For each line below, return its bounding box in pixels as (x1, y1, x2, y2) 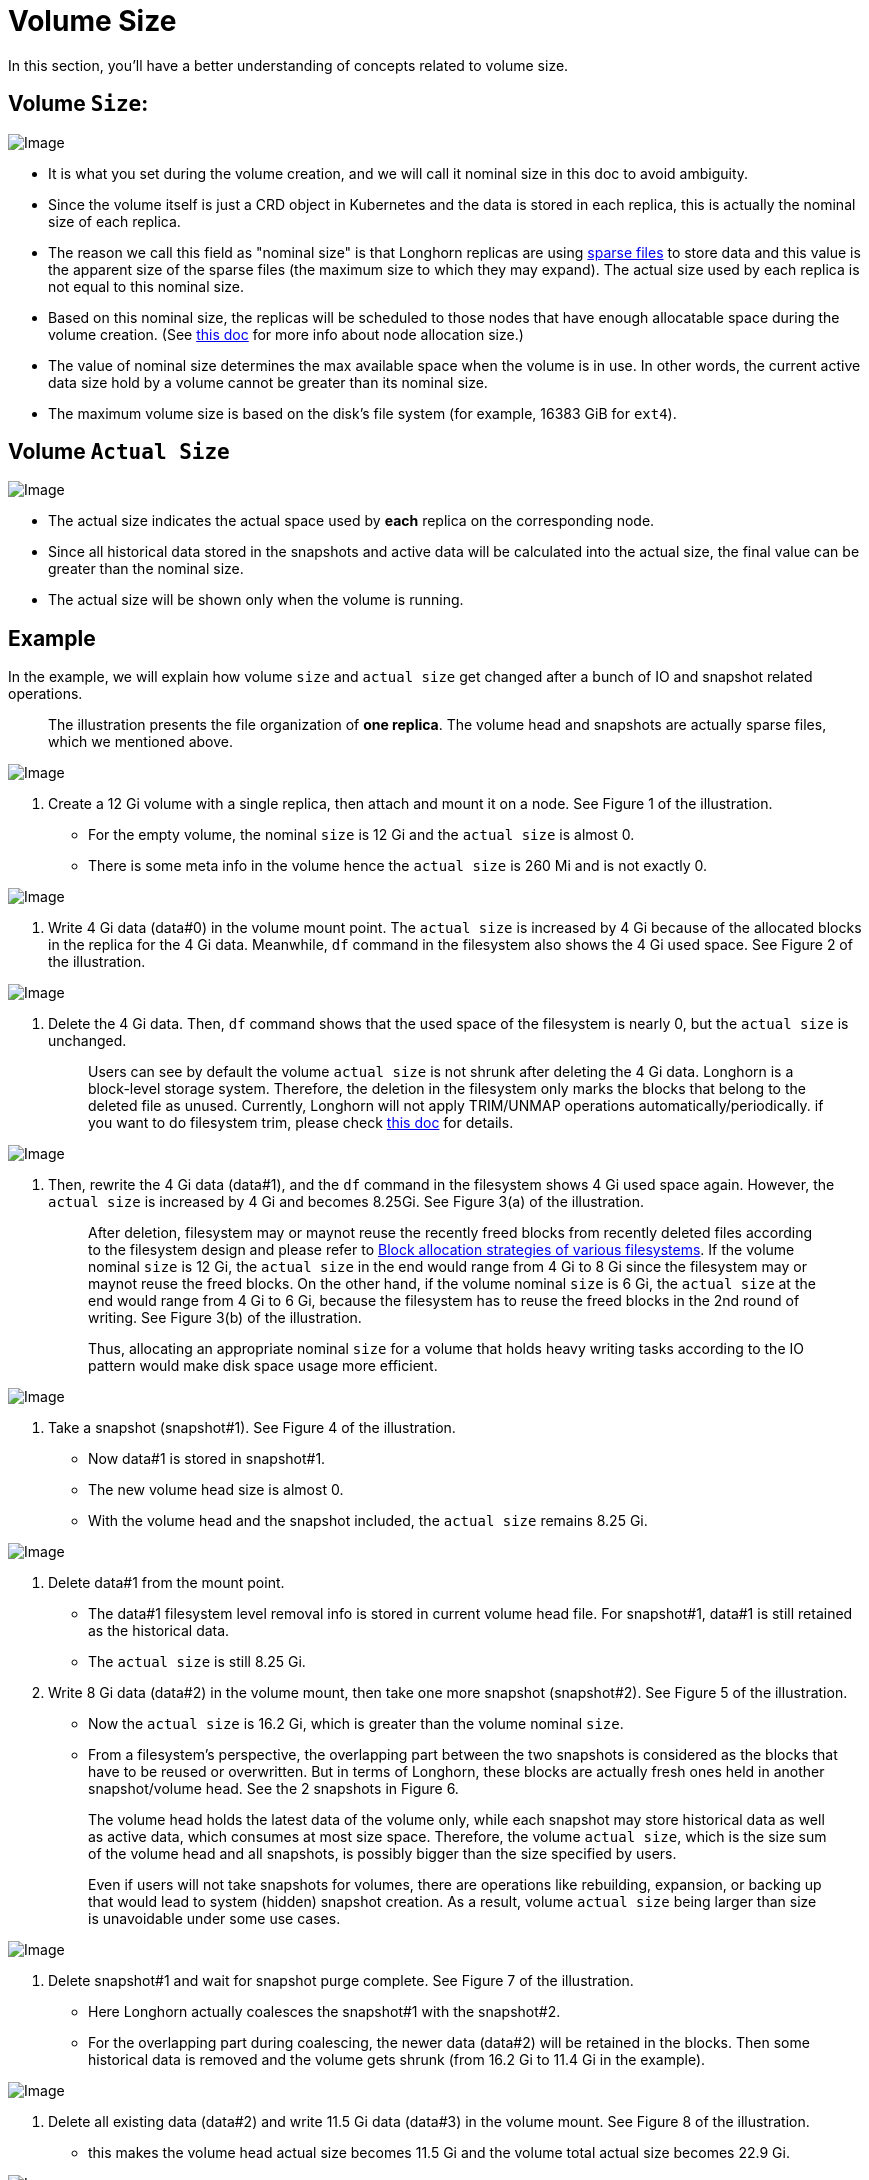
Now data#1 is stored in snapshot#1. (88, 1450, 326, 1468)
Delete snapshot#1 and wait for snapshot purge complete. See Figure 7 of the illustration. (48, 1972, 634, 1990)
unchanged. (48, 1032, 127, 1050)
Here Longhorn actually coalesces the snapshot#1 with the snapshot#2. (88, 2003, 561, 2021)
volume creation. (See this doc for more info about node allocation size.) (48, 325, 524, 343)
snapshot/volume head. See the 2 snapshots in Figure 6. (88, 1780, 459, 1798)
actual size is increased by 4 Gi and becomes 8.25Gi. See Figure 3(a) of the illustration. (48, 1193, 644, 1211)
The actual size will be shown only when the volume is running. (48, 591, 464, 609)
